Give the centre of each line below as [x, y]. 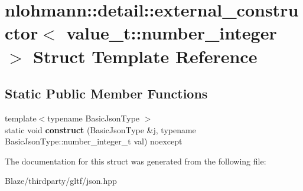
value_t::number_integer [172, 33]
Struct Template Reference [145, 56]
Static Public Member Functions [106, 93]
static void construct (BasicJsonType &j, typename [100, 129]
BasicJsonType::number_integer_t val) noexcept [94, 141]
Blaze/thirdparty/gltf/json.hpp [61, 181]
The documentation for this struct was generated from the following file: [136, 161]
